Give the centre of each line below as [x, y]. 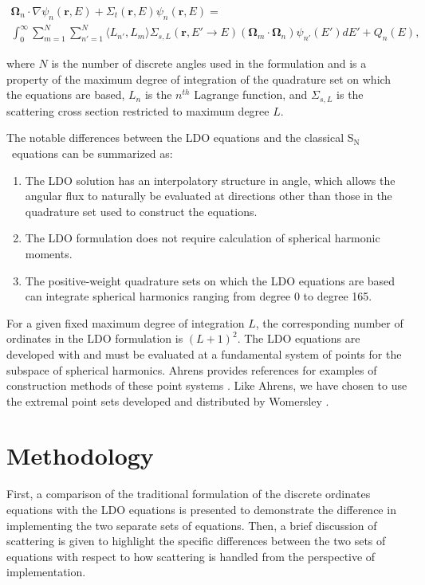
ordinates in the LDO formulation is [95, 338]
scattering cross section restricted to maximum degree [138, 110]
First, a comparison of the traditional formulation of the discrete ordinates [189, 494]
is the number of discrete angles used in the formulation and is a [209, 63]
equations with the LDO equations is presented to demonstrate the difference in [201, 510]
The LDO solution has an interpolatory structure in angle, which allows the [210, 180]
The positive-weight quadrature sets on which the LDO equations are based [210, 280]
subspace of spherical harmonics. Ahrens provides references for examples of [192, 369]
